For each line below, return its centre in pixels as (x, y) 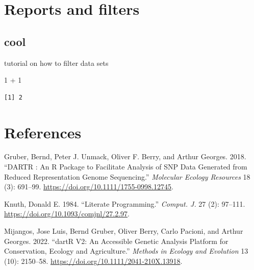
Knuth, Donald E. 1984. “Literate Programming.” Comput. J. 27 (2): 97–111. (125, 203)
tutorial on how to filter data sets (56, 63)
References (43, 132)
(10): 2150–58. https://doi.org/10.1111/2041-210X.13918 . (93, 261)
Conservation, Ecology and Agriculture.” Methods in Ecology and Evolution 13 (126, 251)
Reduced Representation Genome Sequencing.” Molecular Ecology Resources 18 (127, 176)
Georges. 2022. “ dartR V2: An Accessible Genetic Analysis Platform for (116, 241)
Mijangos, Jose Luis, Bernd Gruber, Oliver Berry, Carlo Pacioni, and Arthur (124, 231)
